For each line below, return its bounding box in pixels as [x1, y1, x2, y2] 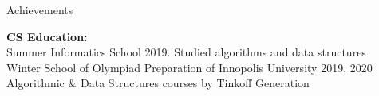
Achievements [6, 2, 73, 17]
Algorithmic [6, 75, 65, 91]
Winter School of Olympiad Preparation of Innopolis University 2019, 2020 [6, 59, 373, 75]
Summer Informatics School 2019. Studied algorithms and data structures [6, 44, 366, 60]
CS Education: [6, 28, 88, 44]
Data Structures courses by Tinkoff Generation [81, 75, 310, 91]
